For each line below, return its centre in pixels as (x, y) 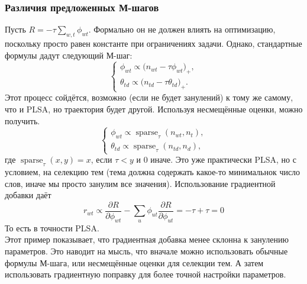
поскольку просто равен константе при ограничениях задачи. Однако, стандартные (153, 43)
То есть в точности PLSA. (52, 227)
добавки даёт (28, 195)
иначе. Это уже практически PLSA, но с (223, 159)
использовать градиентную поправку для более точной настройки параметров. (146, 274)
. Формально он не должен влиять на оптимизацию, (182, 29)
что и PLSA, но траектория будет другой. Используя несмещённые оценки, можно (154, 109)
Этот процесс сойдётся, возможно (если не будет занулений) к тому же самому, (149, 97)
